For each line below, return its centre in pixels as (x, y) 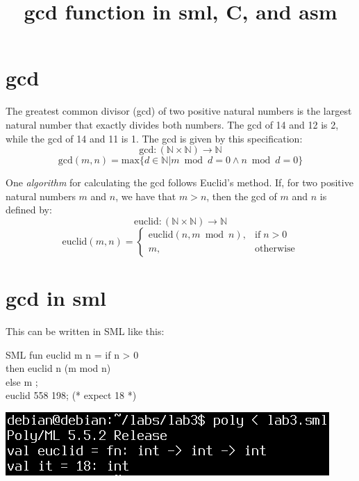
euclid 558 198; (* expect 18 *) (71, 395)
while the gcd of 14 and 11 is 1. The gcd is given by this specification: (154, 138)
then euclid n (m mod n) (58, 368)
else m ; (22, 381)
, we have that (146, 196)
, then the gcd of (242, 196)
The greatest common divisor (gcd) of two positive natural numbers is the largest (179, 111)
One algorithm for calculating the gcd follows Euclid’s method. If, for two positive (179, 182)
